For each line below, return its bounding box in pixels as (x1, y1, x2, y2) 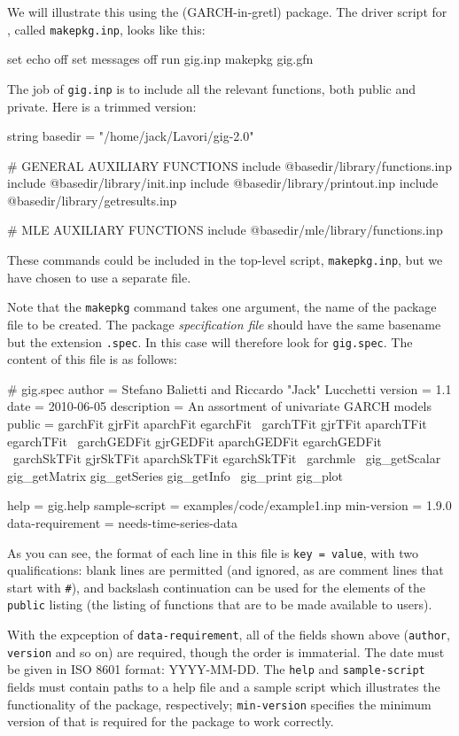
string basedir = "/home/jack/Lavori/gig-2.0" (7, 127, 254, 145)
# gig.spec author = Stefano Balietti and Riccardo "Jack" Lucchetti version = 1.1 (7, 379, 452, 398)
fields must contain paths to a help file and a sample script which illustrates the (7, 678, 440, 696)
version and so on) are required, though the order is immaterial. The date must (7, 642, 445, 661)
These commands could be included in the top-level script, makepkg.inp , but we (7, 251, 443, 269)
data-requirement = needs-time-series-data (7, 513, 238, 531)
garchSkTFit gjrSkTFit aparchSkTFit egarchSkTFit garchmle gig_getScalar (12, 449, 441, 468)
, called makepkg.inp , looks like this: (7, 19, 206, 38)
